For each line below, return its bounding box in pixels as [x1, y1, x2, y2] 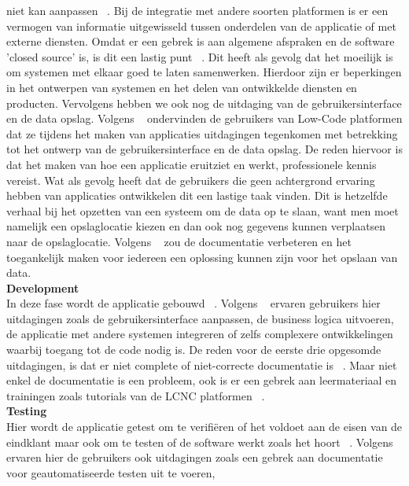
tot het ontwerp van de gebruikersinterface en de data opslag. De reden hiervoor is [6, 141, 403, 157]
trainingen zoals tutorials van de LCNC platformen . [6, 387, 265, 403]
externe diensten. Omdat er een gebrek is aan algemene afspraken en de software [6, 33, 395, 50]
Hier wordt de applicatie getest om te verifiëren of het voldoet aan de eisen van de [6, 418, 403, 435]
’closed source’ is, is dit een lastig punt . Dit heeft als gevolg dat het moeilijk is [6, 48, 393, 64]
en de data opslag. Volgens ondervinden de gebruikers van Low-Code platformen [6, 110, 403, 127]
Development [6, 279, 79, 296]
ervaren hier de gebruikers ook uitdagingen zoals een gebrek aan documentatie [6, 449, 383, 466]
